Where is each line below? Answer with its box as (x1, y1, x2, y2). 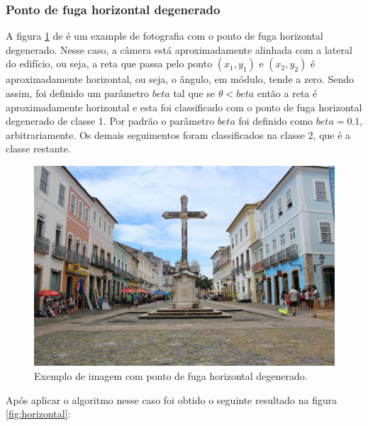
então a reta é (257, 86, 318, 100)
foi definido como (238, 113, 313, 128)
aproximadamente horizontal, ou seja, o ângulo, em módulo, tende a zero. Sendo (6, 72, 354, 86)
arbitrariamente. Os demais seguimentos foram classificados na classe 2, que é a (6, 127, 351, 142)
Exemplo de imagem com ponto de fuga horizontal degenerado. (34, 368, 308, 383)
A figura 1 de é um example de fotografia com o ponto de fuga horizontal (6, 28, 323, 43)
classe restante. (6, 141, 71, 156)
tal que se (173, 86, 216, 100)
